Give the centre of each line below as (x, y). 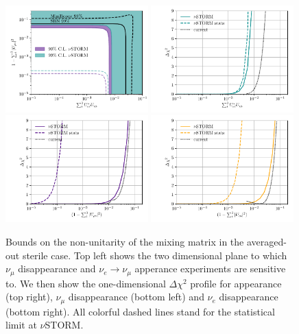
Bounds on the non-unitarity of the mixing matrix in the (125, 241)
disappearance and (57, 269)
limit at (21, 325)
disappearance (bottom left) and (136, 297)
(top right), (29, 297)
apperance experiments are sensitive (210, 269)
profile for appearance (236, 283)
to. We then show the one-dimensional (86, 283)
